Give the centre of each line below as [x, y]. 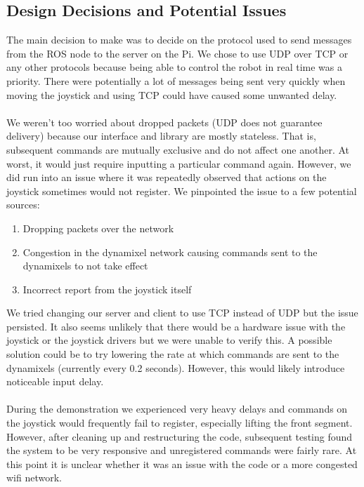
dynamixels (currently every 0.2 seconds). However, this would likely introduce [176, 367]
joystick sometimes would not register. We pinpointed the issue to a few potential [182, 191]
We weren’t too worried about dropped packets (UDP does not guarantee [164, 122]
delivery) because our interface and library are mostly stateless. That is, [161, 136]
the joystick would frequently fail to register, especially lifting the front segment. [180, 423]
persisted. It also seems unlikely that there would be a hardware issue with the [176, 326]
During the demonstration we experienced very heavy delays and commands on [177, 409]
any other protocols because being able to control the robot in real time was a [174, 67]
